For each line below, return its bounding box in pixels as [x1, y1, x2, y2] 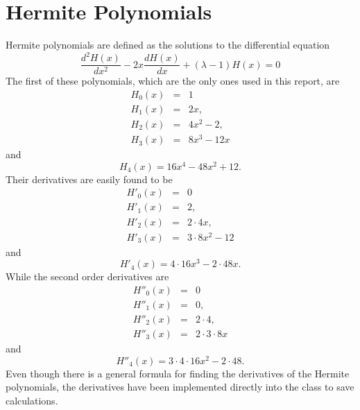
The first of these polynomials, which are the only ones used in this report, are [6, 74, 340, 88]
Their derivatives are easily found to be [6, 171, 173, 186]
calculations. [6, 393, 58, 407]
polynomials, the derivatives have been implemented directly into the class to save [6, 379, 354, 394]
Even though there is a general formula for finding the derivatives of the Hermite [6, 366, 350, 380]
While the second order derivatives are [6, 269, 169, 284]
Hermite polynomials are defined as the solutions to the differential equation [6, 37, 330, 52]
